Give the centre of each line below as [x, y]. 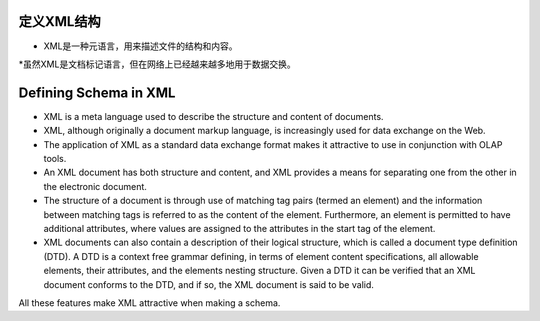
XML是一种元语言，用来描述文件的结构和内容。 [141, 46]
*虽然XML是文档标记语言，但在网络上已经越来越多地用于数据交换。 [157, 64]
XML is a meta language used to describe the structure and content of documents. [213, 116]
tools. [55, 158]
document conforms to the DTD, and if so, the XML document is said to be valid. [209, 284]
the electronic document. [95, 186]
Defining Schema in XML [97, 92]
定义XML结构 [59, 21]
